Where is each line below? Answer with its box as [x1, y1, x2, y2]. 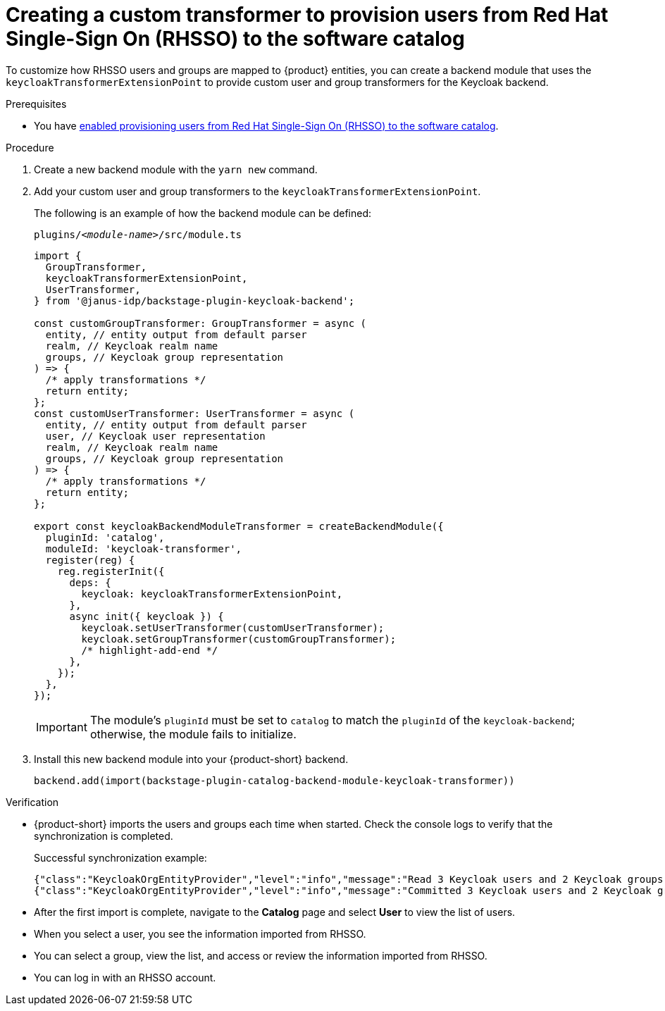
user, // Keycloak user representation [45, 430, 266, 442]
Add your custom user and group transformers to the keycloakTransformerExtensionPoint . [34, 185, 481, 197]
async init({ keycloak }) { [69, 610, 224, 622]
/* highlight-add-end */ [81, 644, 218, 656]
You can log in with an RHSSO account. [34, 971, 216, 984]
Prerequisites [6, 97, 67, 110]
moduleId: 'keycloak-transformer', [45, 542, 242, 554]
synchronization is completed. [34, 829, 173, 842]
